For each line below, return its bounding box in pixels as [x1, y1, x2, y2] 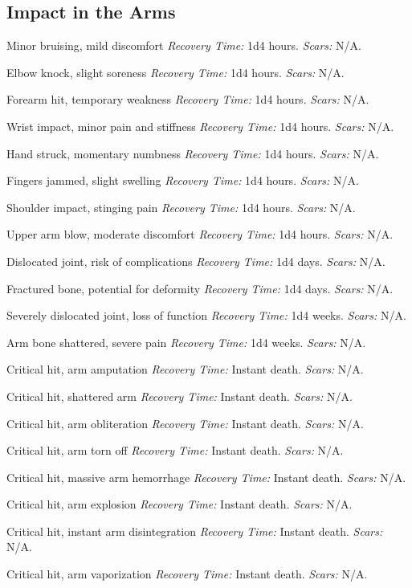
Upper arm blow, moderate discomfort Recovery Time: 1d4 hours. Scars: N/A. [6, 226, 394, 243]
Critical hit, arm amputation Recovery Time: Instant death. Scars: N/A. [6, 361, 364, 378]
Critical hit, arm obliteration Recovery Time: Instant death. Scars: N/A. [6, 414, 364, 431]
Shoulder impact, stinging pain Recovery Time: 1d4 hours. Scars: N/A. [6, 198, 356, 215]
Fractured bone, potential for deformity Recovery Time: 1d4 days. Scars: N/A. [6, 280, 394, 296]
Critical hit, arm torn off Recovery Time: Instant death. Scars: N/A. [6, 442, 344, 459]
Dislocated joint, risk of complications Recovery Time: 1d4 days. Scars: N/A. [6, 252, 385, 269]
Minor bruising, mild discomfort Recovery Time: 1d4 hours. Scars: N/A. [6, 37, 361, 54]
